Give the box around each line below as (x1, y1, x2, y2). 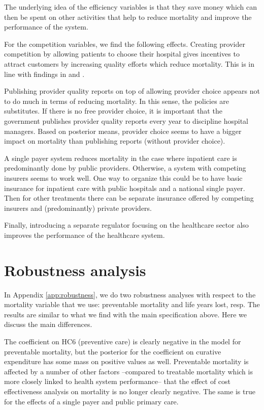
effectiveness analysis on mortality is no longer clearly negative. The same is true (4, 386, 255, 396)
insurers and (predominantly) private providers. (4, 202, 152, 213)
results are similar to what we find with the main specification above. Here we (4, 309, 247, 319)
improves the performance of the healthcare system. (4, 229, 165, 240)
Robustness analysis (4, 259, 146, 280)
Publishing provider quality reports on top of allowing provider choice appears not (4, 86, 260, 96)
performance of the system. (4, 21, 88, 32)
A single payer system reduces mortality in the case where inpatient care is (4, 152, 237, 163)
